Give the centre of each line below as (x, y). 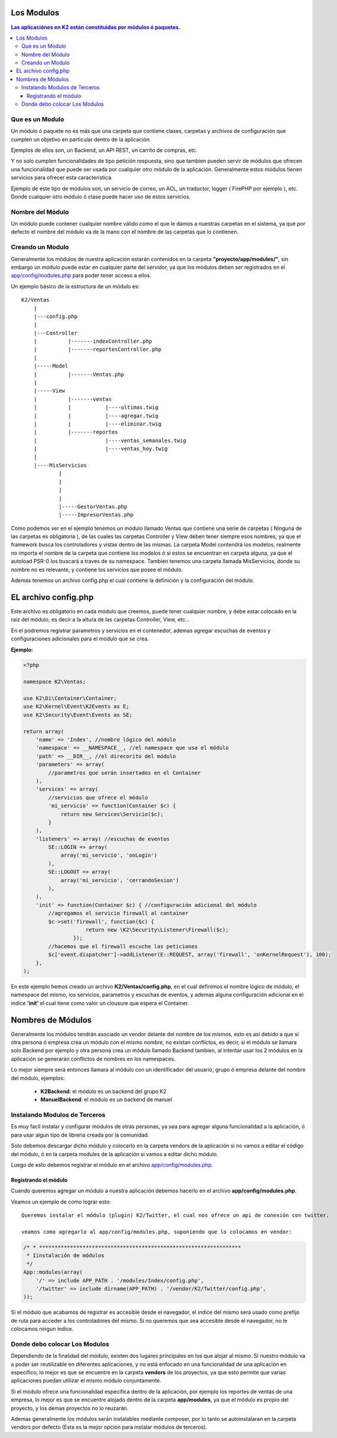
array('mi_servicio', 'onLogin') (109, 855)
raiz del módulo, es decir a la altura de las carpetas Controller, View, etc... (100, 620)
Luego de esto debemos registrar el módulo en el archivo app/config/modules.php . (112, 1165)
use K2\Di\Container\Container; (70, 698)
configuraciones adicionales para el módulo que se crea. (80, 639)
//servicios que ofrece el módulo (98, 797)
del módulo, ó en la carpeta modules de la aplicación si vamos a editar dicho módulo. (114, 1154)
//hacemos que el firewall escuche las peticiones (123, 946)
